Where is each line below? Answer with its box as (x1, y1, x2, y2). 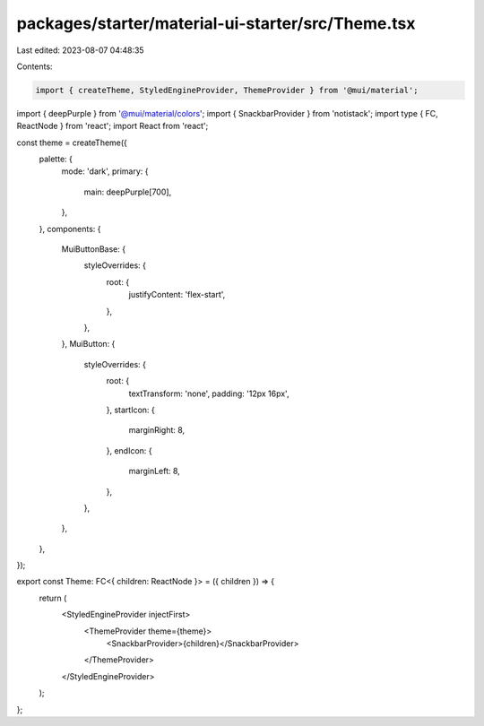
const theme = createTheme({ (16, 137, 127, 148)
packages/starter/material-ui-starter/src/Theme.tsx (16, 13, 416, 33)
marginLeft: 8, (128, 466, 181, 477)
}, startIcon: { (106, 404, 156, 415)
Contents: (16, 61, 53, 72)
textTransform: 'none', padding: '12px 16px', (128, 388, 290, 399)
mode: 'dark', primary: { (61, 166, 149, 177)
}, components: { (39, 223, 102, 234)
